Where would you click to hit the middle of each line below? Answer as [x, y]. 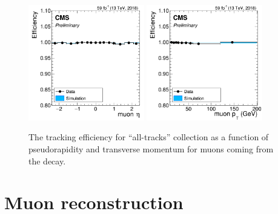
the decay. [47, 160]
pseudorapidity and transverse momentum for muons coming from [151, 148]
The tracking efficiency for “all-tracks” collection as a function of [149, 137]
